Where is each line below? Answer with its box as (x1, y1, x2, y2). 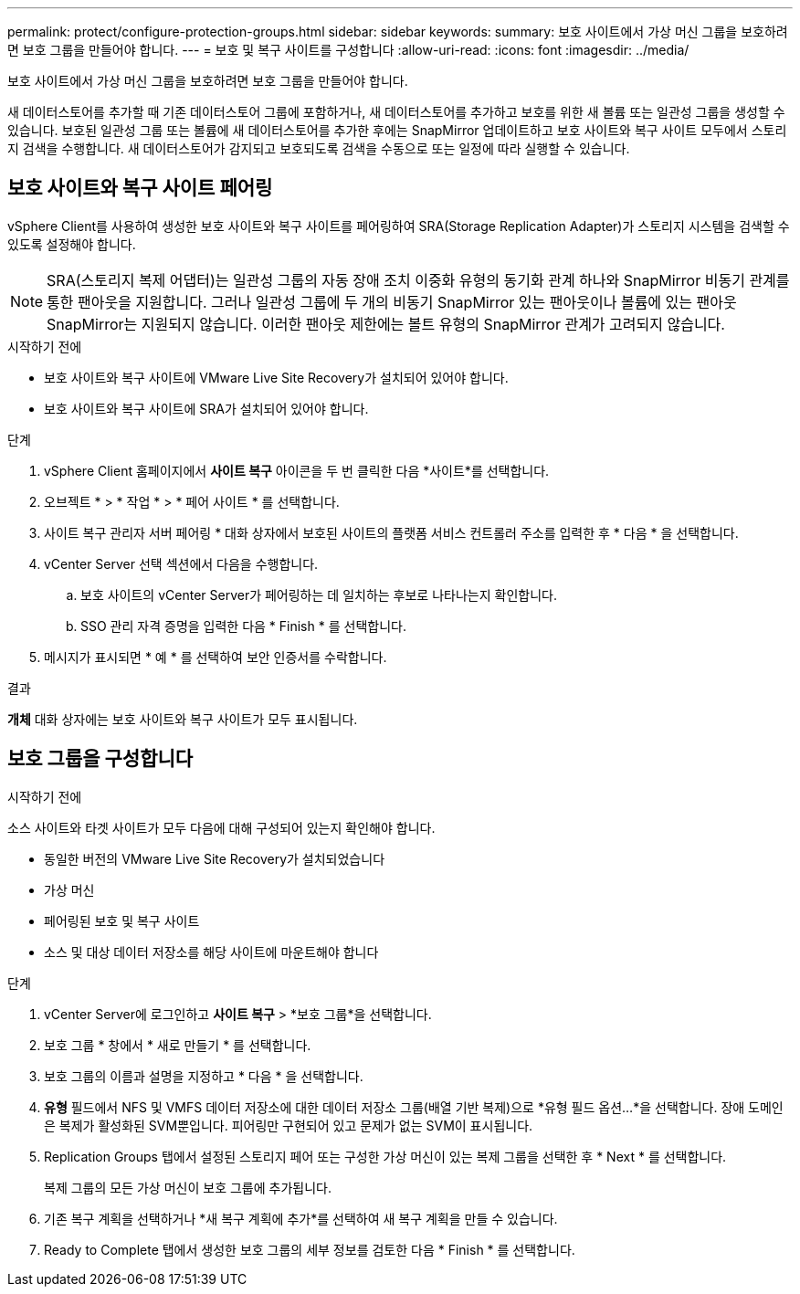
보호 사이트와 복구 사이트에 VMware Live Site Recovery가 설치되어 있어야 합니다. (44, 369, 509, 385)
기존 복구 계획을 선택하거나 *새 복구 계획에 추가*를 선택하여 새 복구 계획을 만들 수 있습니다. (44, 1210, 558, 1226)
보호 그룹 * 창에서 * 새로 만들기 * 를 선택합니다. (44, 1036, 311, 1053)
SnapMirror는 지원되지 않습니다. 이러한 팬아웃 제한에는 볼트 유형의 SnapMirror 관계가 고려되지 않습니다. (47, 314, 725, 333)
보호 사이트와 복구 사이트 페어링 (7, 176, 273, 200)
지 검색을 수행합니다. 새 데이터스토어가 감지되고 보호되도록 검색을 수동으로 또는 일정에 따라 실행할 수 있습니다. (7, 141, 630, 156)
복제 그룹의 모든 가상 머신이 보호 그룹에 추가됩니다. (44, 1179, 332, 1195)
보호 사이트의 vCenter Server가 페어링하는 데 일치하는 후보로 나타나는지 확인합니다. (80, 586, 557, 603)
